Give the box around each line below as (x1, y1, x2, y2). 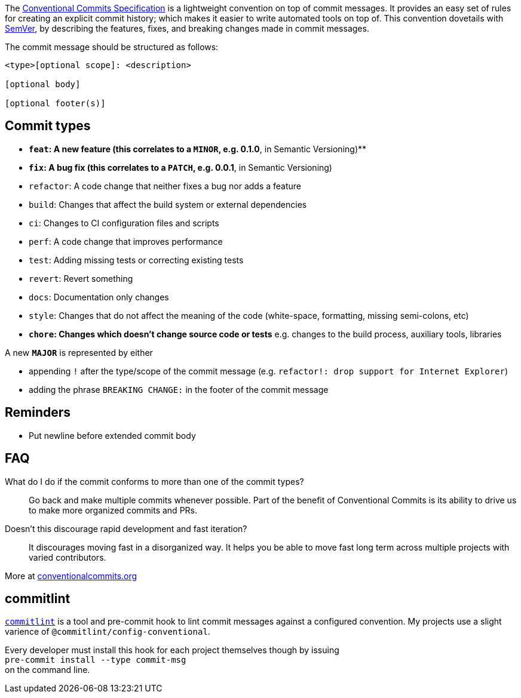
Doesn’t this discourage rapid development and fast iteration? (5, 523, 247, 534)
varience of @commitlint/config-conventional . (5, 626, 210, 637)
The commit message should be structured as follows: (5, 42, 219, 52)
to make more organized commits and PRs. (29, 505, 198, 515)
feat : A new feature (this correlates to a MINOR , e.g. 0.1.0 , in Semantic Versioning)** (29, 143, 367, 154)
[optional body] (5, 79, 81, 89)
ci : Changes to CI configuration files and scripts (29, 217, 219, 228)
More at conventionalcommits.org (5, 570, 137, 581)
